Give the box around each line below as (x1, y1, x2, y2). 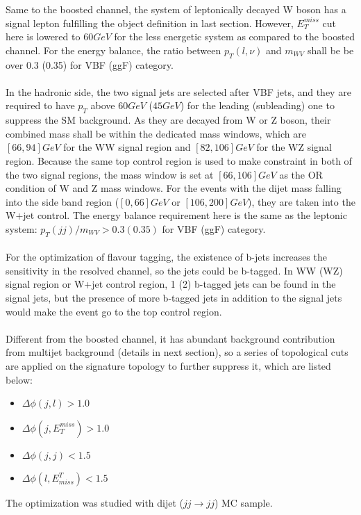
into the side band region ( (6, 194, 119, 209)
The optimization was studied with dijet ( (6, 496, 184, 510)
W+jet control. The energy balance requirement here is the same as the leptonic (6, 208, 347, 222)
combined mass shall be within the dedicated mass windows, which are (6, 126, 306, 140)
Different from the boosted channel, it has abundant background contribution (6, 331, 335, 345)
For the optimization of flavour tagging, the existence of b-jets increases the (6, 250, 327, 264)
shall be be (307, 42, 354, 57)
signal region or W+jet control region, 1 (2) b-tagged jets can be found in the (6, 277, 336, 291)
